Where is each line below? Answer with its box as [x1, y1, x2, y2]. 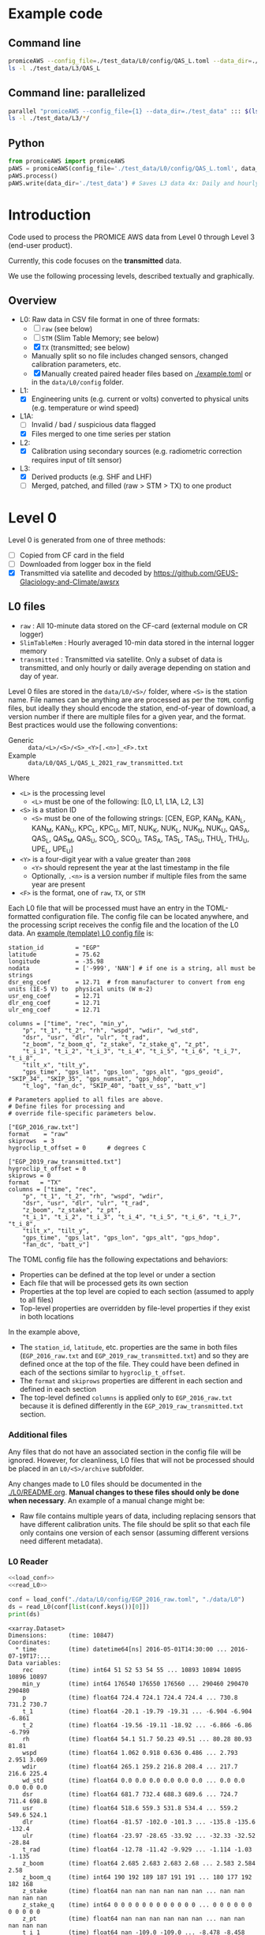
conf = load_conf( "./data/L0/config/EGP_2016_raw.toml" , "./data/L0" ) [8, 1596, 245, 1603]
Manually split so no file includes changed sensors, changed [31, 351, 229, 361]
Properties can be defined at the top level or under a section [19, 1269, 216, 1279]
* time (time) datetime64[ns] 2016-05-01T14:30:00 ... [15, 1645, 227, 1653]
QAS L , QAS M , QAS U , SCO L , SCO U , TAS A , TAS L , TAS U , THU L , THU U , [31, 834, 250, 846]
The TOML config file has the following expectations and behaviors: [8, 1254, 229, 1264]
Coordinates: [8, 1638, 51, 1646]
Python [8, 136, 45, 150]
